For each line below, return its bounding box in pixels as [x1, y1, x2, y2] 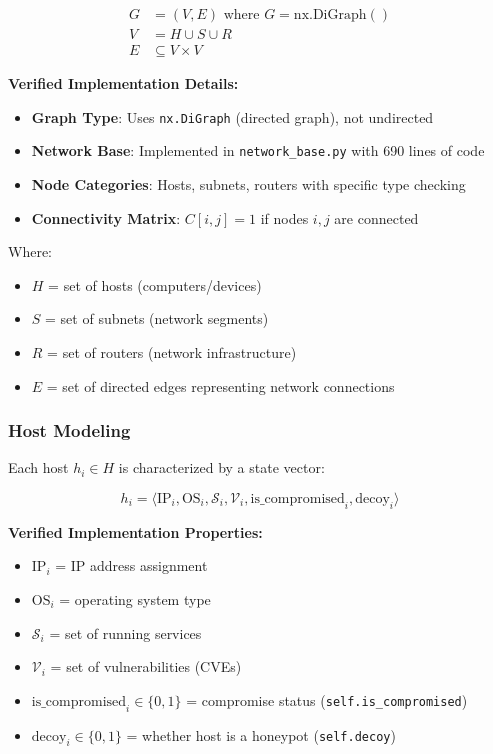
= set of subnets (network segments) [45, 308, 269, 329]
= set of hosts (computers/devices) [48, 274, 262, 295]
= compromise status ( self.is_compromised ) [186, 689, 468, 710]
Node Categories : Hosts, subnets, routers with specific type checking [31, 174, 466, 194]
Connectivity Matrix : [31, 207, 181, 228]
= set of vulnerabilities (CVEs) [50, 656, 242, 677]
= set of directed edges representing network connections [46, 375, 395, 396]
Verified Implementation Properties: [8, 521, 263, 542]
